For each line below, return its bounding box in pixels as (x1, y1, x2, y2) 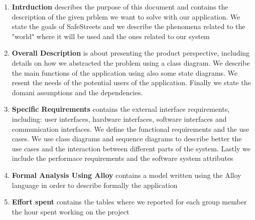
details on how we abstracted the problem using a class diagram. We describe (12, 57, 250, 68)
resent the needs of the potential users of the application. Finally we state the (12, 77, 251, 88)
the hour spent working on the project (12, 206, 130, 216)
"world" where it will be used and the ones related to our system (12, 31, 210, 41)
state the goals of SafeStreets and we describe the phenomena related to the (12, 21, 245, 32)
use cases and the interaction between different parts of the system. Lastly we (12, 143, 251, 153)
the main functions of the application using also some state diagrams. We (12, 67, 238, 78)
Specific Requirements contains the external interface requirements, (12, 104, 230, 114)
